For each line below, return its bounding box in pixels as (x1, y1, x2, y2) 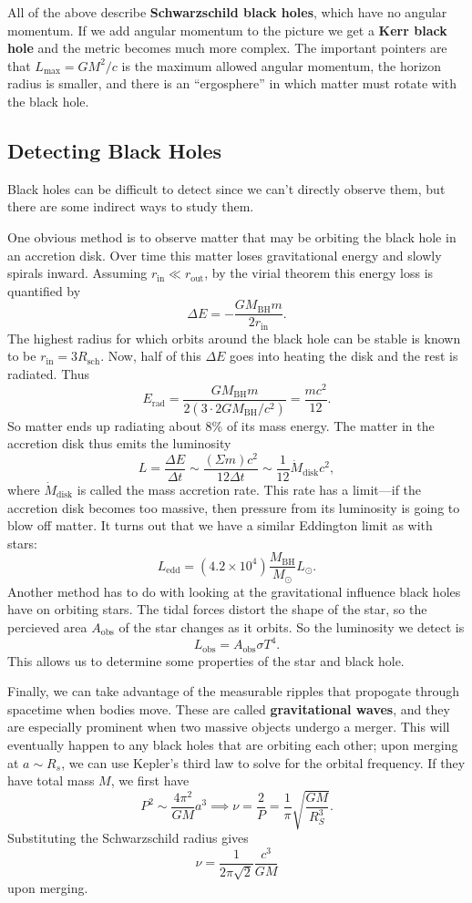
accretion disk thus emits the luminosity (7, 434, 231, 453)
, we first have (110, 771, 190, 790)
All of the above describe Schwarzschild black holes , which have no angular (7, 3, 447, 21)
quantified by (7, 281, 81, 300)
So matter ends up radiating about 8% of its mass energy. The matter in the (7, 416, 435, 435)
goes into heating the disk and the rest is (230, 346, 458, 365)
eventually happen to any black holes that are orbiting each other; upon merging (7, 734, 458, 754)
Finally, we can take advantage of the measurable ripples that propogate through (7, 682, 459, 701)
